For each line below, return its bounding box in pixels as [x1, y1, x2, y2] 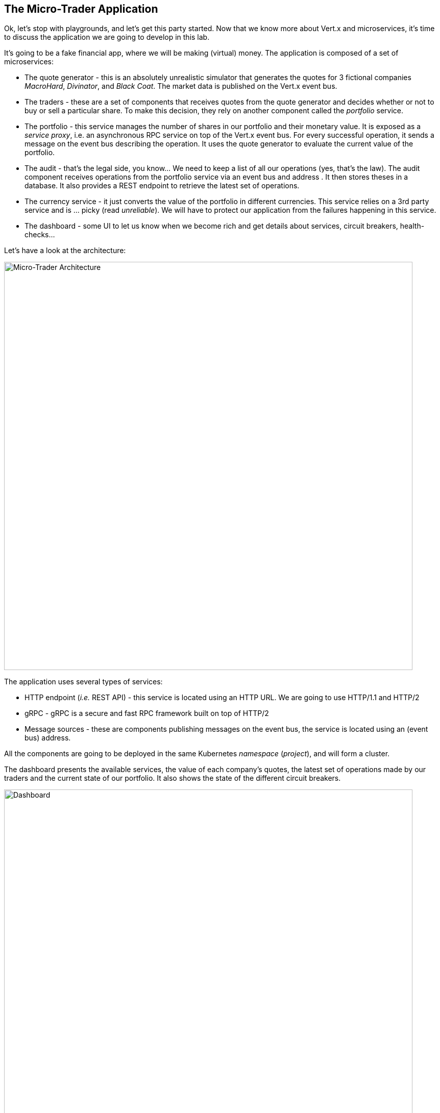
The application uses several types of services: [4, 677, 163, 686]
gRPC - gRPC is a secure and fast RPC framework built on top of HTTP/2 [25, 709, 269, 718]
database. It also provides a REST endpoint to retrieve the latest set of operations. [25, 181, 300, 190]
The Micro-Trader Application [4, 3, 158, 15]
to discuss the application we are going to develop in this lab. [4, 33, 210, 42]
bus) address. [25, 733, 71, 743]
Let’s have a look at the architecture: [4, 246, 126, 255]
